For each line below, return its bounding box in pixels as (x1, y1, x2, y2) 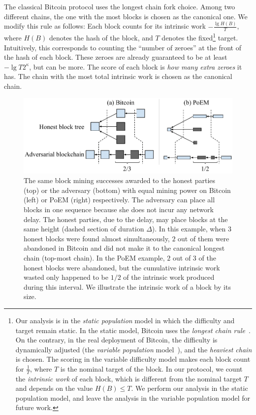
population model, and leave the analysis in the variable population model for (15, 392, 251, 403)
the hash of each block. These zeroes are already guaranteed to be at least (4, 52, 227, 62)
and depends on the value (15, 383, 93, 393)
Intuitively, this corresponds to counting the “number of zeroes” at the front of (4, 42, 241, 52)
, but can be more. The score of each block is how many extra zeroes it (29, 61, 242, 72)
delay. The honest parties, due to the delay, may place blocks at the (24, 214, 228, 224)
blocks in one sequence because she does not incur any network (24, 204, 214, 214)
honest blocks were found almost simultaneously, (24, 233, 170, 243)
